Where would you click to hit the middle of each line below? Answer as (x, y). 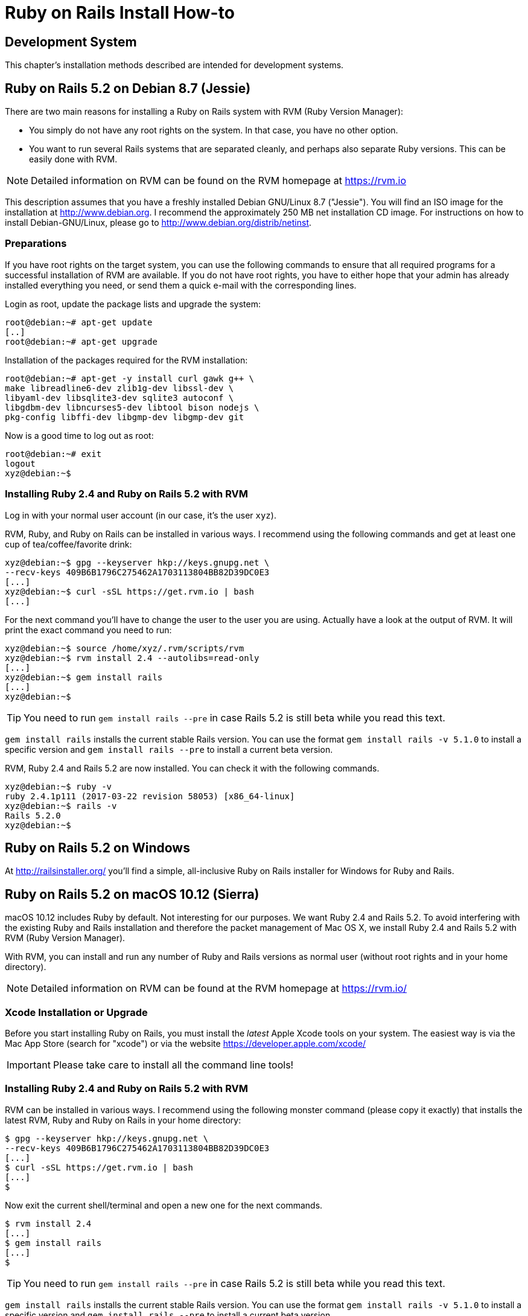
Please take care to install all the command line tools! (173, 1065)
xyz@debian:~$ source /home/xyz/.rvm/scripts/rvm (125, 648)
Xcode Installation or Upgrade (76, 1012)
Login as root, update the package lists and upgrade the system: (133, 304)
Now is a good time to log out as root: (79, 435)
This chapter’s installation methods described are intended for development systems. (174, 65)
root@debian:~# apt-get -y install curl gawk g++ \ (130, 378)
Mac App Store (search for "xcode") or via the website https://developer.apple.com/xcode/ (186, 1043)
